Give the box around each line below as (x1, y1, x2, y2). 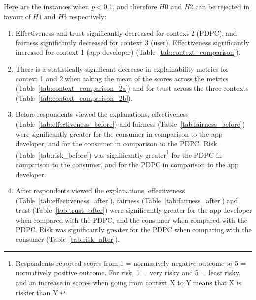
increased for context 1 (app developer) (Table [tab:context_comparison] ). (15, 47, 241, 57)
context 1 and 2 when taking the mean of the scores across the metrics (15, 73, 228, 83)
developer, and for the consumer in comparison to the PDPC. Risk (15, 138, 217, 149)
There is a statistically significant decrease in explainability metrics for (15, 63, 229, 74)
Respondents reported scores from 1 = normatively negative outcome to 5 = (15, 258, 246, 268)
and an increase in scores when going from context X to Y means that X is (15, 277, 242, 287)
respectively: (69, 11, 107, 21)
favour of (4, 11, 31, 21)
